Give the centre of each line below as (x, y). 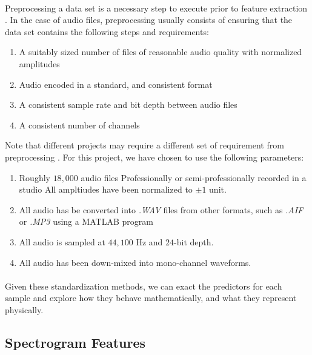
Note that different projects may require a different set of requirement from (144, 145)
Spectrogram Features (75, 342)
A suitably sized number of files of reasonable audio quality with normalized (161, 52)
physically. (24, 309)
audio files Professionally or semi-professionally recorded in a (194, 177)
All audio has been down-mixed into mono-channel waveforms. (135, 262)
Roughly (35, 177)
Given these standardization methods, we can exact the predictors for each (144, 286)
